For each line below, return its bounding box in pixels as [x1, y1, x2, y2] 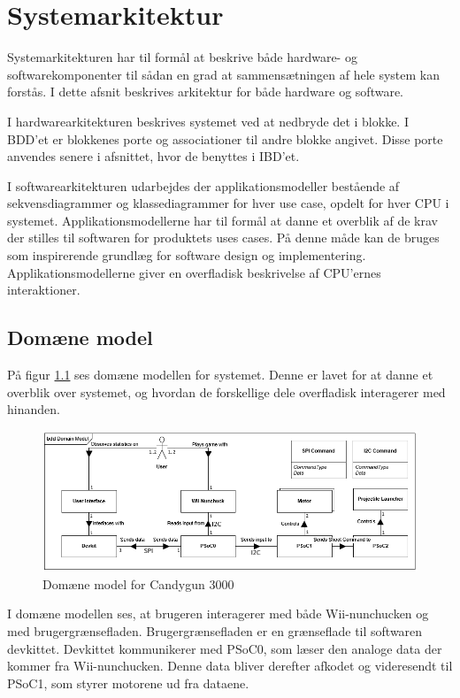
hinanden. [7, 400, 60, 418]
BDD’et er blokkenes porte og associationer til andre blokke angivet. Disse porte [7, 129, 443, 148]
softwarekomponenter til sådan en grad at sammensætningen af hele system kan [7, 65, 440, 83]
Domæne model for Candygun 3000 [42, 574, 234, 593]
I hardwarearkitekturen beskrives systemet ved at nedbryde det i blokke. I [7, 111, 409, 130]
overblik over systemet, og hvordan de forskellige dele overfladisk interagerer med [7, 382, 446, 401]
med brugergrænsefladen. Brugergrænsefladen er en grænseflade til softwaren [7, 622, 423, 640]
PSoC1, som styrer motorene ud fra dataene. [7, 673, 249, 692]
